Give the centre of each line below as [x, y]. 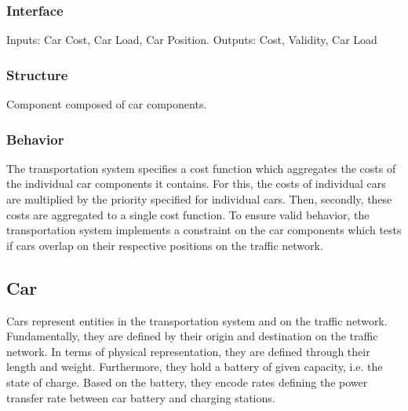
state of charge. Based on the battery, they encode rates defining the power [187, 382]
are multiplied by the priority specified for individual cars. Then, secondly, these [199, 199]
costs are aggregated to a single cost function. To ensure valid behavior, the [188, 214]
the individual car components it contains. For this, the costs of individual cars [196, 183]
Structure [37, 74]
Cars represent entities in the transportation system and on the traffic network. [197, 320]
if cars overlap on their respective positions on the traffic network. [165, 245]
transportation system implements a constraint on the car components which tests [204, 230]
